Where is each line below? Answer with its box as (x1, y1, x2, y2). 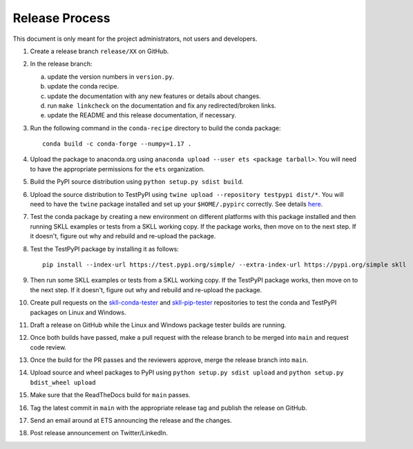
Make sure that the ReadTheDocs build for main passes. (30, 391, 191, 399)
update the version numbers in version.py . (47, 73, 175, 81)
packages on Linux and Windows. (30, 308, 126, 316)
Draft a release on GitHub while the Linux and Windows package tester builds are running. (30, 321, 287, 329)
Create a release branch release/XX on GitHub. (30, 47, 169, 55)
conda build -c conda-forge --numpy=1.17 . (42, 140, 192, 148)
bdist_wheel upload (30, 379, 96, 386)
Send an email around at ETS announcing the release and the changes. (30, 417, 233, 425)
